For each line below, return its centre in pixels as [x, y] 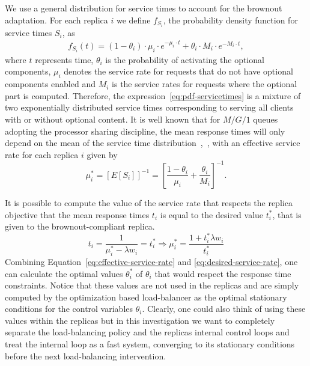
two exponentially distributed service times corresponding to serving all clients [149, 107]
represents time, [64, 59]
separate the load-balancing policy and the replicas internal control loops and [147, 332]
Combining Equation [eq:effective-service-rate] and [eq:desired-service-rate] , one [151, 261]
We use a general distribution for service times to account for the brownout [144, 8]
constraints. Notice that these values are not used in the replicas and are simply [152, 285]
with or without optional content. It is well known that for [113, 119]
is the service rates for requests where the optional [205, 84]
